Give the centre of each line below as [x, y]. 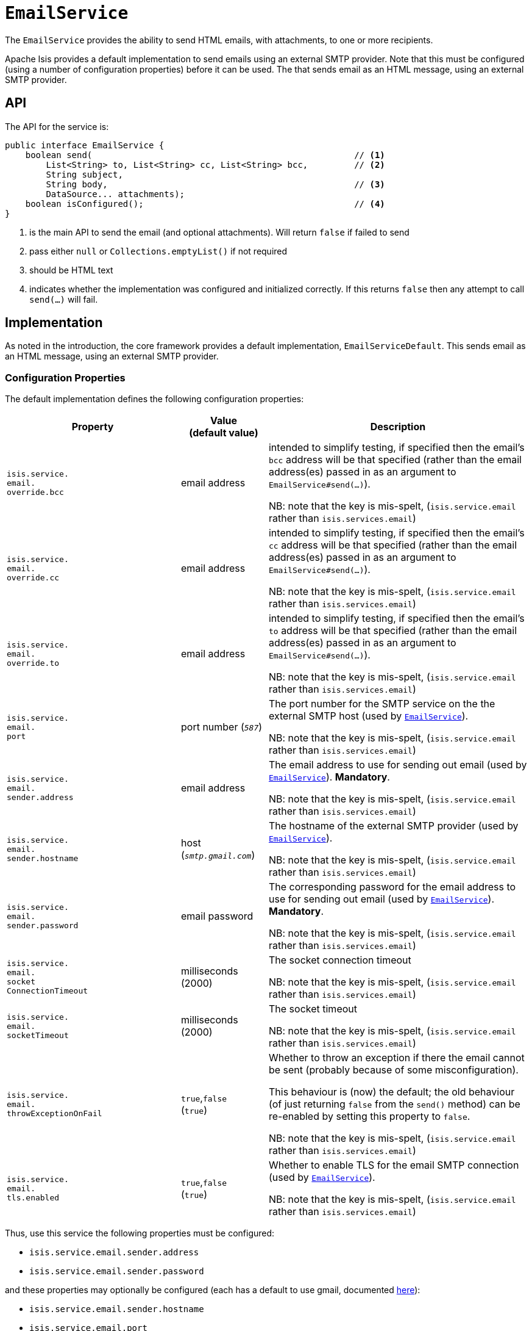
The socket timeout [313, 1009]
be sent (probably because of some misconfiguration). [393, 1070]
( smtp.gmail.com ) [218, 855]
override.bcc [35, 492]
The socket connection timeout [340, 960]
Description [398, 427]
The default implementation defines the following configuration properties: [154, 399]
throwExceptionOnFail [55, 1113]
